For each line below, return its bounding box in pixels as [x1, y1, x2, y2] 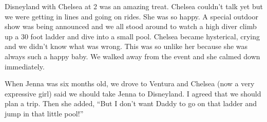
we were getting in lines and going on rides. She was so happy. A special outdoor [5, 11, 258, 21]
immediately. [5, 61, 45, 71]
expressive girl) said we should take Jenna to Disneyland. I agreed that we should [5, 88, 261, 99]
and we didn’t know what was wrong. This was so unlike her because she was [5, 41, 248, 52]
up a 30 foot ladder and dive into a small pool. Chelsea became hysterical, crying [5, 31, 260, 41]
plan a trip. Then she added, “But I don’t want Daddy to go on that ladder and [5, 98, 257, 109]
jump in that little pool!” [5, 108, 84, 118]
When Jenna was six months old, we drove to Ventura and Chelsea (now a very [5, 78, 255, 89]
